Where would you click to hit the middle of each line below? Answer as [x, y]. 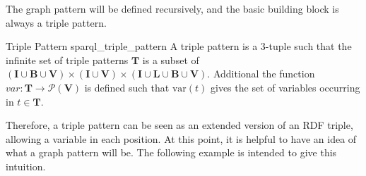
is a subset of [171, 59]
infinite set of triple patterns [67, 59]
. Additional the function [261, 74]
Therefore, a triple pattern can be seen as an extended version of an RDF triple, [179, 125]
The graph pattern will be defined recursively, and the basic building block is [172, 8]
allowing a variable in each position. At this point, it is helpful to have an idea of [181, 138]
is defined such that [127, 87]
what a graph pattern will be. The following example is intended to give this [171, 152]
